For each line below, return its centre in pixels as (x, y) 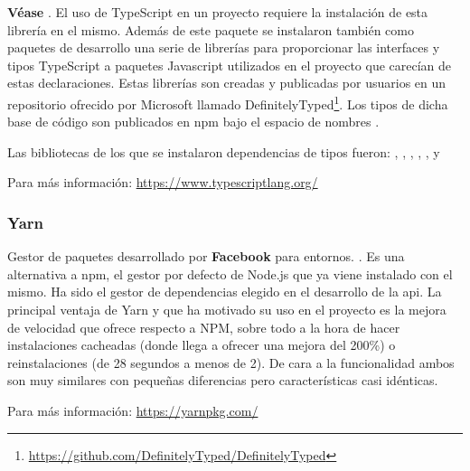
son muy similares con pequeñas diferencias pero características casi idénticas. (223, 380)
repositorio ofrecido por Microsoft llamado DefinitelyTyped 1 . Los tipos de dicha (228, 102)
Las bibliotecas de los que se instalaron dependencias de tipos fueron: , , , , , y (224, 151)
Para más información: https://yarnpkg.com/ (133, 410)
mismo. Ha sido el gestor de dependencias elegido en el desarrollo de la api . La (225, 292)
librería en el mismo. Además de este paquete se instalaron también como (211, 29)
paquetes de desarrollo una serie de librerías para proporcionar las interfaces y (224, 47)
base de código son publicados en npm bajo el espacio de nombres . (193, 122)
